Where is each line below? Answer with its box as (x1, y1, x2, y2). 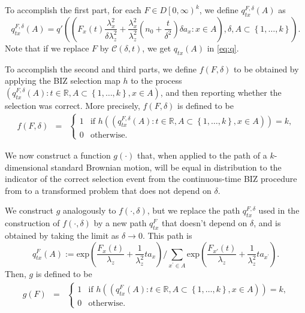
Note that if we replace (5, 41, 89, 54)
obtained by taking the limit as (5, 229, 119, 241)
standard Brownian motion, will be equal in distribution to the (51, 160, 282, 173)
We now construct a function (5, 148, 111, 161)
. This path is (142, 229, 192, 241)
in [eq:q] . (207, 41, 239, 54)
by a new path (93, 217, 147, 229)
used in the (258, 204, 300, 217)
